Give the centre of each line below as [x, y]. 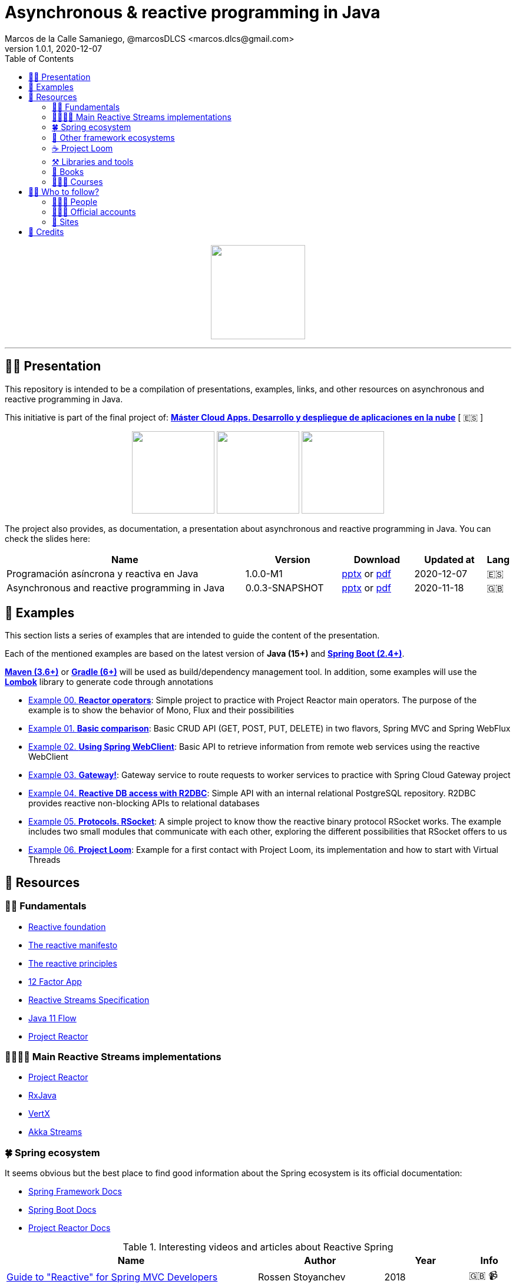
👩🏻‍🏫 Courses [77, 181]
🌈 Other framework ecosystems [113, 137]
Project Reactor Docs [70, 1228]
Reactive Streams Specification [89, 1000]
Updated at [449, 559]
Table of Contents [39, 58]
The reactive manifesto [73, 945]
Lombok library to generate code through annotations [109, 682]
